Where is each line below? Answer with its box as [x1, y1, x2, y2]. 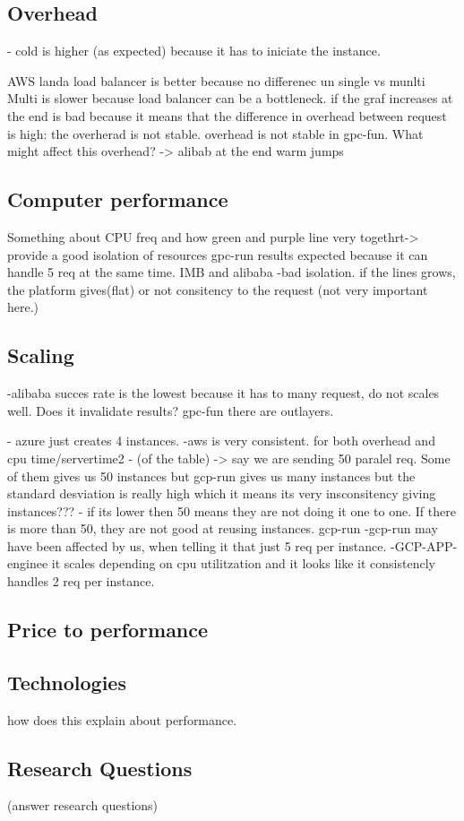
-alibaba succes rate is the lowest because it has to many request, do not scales [7, 384, 440, 402]
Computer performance [7, 186, 228, 213]
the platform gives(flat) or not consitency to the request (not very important [7, 280, 428, 298]
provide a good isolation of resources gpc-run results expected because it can [7, 245, 428, 264]
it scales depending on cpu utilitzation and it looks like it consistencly [51, 554, 435, 573]
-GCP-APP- [391, 536, 458, 555]
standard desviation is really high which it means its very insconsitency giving [7, 484, 436, 503]
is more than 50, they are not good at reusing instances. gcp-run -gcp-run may [7, 519, 438, 538]
